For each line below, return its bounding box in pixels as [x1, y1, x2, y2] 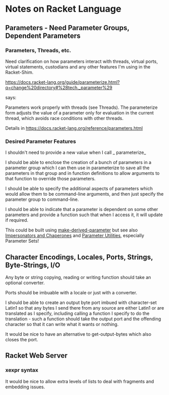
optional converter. [5, 280, 45, 286]
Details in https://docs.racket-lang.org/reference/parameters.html [5, 125, 143, 131]
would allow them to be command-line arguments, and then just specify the [5, 191, 164, 197]
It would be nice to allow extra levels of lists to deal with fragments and [5, 378, 154, 384]
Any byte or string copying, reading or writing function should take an [5, 274, 151, 280]
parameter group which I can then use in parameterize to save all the [5, 165, 150, 171]
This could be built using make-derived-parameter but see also [5, 227, 138, 233]
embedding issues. [5, 384, 45, 390]
